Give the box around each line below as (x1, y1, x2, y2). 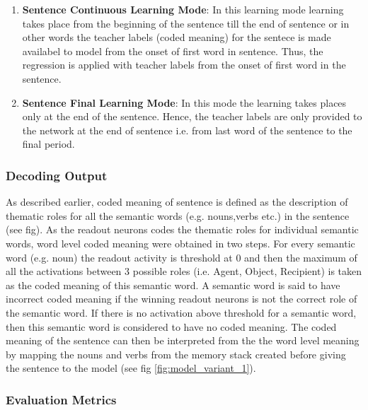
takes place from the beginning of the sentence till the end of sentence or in (22, 16, 350, 30)
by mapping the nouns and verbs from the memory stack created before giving (6, 346, 346, 361)
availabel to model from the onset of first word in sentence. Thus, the (22, 43, 323, 58)
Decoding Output (6, 166, 108, 184)
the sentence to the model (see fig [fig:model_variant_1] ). (6, 361, 256, 375)
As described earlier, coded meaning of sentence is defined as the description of (6, 194, 348, 209)
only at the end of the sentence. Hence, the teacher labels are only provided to (22, 109, 362, 124)
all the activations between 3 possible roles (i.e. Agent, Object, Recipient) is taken (6, 264, 362, 279)
